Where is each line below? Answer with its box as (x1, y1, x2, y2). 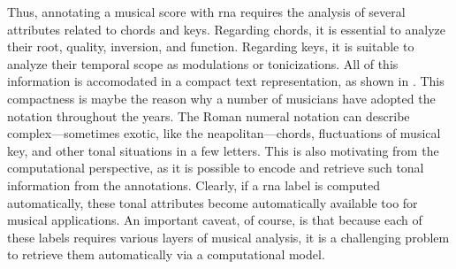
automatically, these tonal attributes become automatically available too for (7, 193, 418, 211)
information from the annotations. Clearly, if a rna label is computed (7, 175, 380, 194)
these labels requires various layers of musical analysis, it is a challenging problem (7, 227, 450, 246)
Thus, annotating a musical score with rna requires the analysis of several (7, 3, 406, 20)
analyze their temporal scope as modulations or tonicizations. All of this (7, 54, 399, 73)
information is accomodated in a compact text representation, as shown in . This (7, 72, 445, 90)
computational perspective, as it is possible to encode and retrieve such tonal (7, 158, 424, 177)
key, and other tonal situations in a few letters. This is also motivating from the (7, 141, 439, 159)
